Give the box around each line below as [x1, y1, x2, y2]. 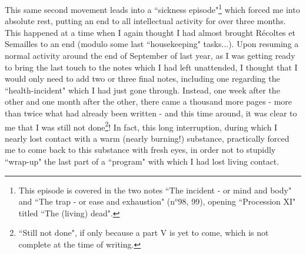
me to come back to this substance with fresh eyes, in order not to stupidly [5, 143, 276, 156]
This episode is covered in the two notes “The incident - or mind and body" [18, 183, 292, 196]
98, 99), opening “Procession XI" [178, 195, 296, 208]
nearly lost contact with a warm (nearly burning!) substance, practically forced [5, 132, 290, 144]
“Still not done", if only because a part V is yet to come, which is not [18, 226, 269, 239]
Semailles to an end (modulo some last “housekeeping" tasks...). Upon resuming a [5, 38, 299, 50]
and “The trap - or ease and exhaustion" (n [18, 195, 175, 208]
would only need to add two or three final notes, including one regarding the [5, 72, 280, 85]
